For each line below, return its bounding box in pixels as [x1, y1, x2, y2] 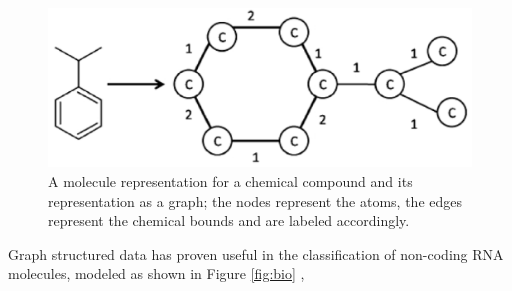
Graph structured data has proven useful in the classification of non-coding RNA [8, 243, 504, 264]
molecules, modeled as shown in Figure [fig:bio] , [8, 263, 305, 284]
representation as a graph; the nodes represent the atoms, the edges [48, 190, 463, 211]
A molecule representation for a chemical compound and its [48, 171, 413, 191]
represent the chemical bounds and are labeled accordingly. [48, 210, 410, 231]
